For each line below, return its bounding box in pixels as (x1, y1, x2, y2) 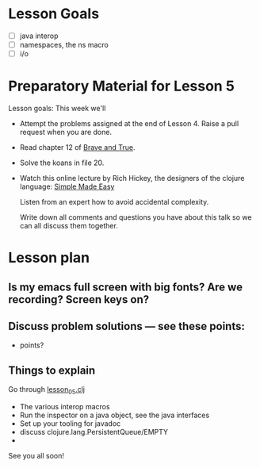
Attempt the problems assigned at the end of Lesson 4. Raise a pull (19, 119, 239, 129)
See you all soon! (8, 451, 65, 461)
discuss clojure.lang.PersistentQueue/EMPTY (19, 428, 169, 437)
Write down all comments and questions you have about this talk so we (19, 213, 252, 222)
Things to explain (8, 363, 96, 377)
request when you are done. (19, 128, 113, 137)
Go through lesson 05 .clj (8, 385, 86, 397)
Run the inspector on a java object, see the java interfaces (19, 410, 210, 420)
